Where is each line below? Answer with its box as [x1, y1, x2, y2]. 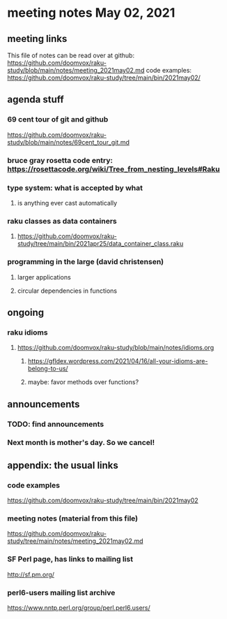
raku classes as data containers [7, 216, 117, 226]
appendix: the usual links [7, 459, 118, 471]
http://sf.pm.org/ [7, 570, 54, 578]
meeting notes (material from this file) [7, 514, 139, 523]
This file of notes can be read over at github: [7, 51, 134, 59]
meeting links [7, 33, 68, 45]
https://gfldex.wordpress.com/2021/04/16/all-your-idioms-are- [27, 357, 208, 365]
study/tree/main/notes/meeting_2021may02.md [7, 537, 143, 546]
